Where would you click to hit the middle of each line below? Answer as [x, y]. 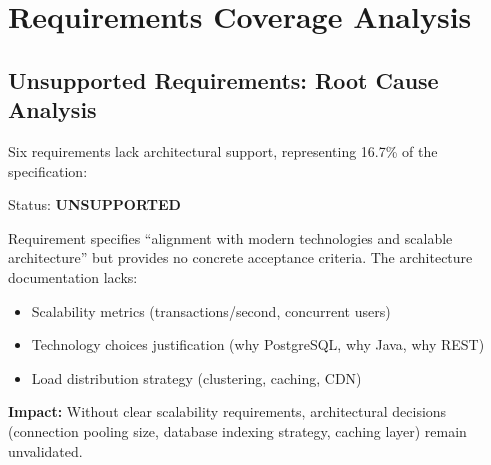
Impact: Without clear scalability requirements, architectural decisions [227, 411]
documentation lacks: [73, 276]
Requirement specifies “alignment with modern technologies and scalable [230, 237]
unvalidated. [45, 450]
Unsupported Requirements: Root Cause [223, 79]
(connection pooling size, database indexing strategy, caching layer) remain [237, 430]
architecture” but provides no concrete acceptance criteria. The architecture [240, 257]
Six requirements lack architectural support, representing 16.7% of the [223, 150]
